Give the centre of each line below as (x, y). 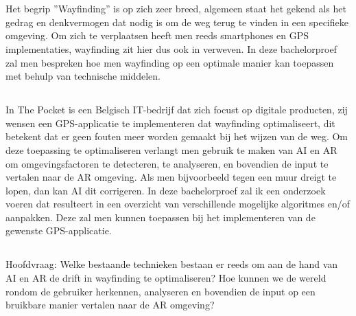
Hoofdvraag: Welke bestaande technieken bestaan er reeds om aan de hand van (172, 264)
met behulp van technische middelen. (83, 76)
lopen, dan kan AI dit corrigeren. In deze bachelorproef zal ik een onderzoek (166, 190)
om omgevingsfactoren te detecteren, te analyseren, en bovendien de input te (167, 163)
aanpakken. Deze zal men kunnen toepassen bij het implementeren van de (161, 217)
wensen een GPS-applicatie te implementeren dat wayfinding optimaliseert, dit (170, 123)
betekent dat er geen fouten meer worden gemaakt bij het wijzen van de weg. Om (177, 136)
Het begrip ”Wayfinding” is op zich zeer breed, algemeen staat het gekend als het (176, 9)
